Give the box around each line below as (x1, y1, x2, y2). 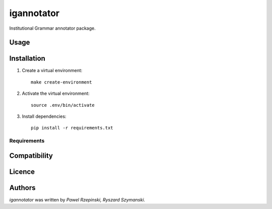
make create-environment (31, 79, 92, 85)
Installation (9, 54, 45, 63)
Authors (9, 183, 36, 192)
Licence (9, 167, 35, 176)
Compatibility (9, 151, 53, 160)
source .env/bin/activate (31, 102, 95, 108)
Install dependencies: (22, 113, 66, 119)
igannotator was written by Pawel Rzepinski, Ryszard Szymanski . (9, 196, 146, 202)
